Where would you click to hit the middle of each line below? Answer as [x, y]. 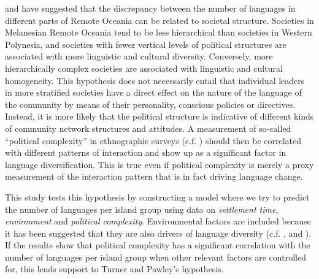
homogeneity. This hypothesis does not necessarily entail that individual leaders [155, 80]
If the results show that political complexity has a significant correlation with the [158, 245]
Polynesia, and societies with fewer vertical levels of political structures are [146, 44]
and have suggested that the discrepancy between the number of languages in [150, 8]
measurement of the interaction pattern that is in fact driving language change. [154, 176]
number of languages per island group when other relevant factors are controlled [156, 257]
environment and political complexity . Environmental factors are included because [158, 221]
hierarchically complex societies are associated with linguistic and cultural [144, 68]
